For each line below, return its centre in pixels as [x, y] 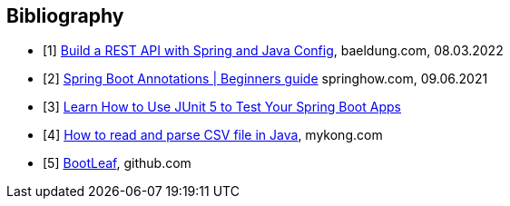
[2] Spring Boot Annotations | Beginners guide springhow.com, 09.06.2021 [265, 79]
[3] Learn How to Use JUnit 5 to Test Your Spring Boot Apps [222, 107]
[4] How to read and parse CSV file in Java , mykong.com [213, 135]
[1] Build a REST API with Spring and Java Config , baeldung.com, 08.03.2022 [273, 51]
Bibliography [65, 16]
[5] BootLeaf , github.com [117, 163]
